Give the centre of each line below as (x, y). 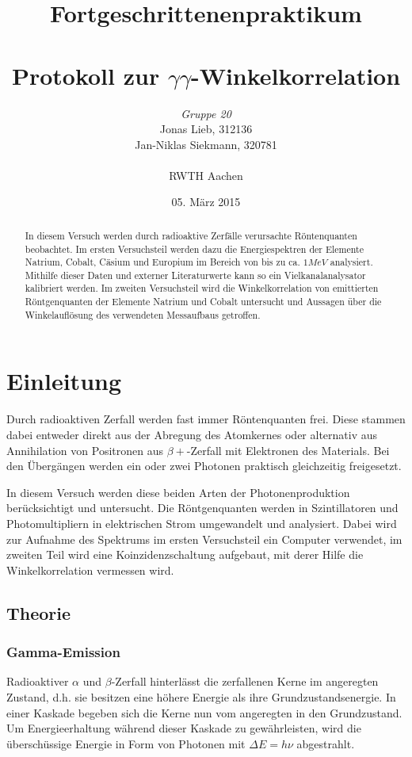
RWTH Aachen (206, 175)
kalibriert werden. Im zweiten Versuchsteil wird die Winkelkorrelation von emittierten (202, 288)
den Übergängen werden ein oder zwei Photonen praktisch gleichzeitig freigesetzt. (204, 466)
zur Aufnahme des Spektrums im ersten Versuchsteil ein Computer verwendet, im (204, 539)
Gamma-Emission (63, 652)
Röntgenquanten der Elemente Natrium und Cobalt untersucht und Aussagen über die (203, 302)
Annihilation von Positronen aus (85, 450)
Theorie (39, 612)
